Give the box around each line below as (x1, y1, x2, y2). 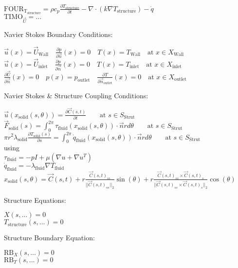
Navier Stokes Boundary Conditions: (4, 29, 113, 39)
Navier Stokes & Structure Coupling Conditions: (4, 90, 148, 101)
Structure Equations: (4, 195, 66, 205)
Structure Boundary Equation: (4, 232, 95, 243)
